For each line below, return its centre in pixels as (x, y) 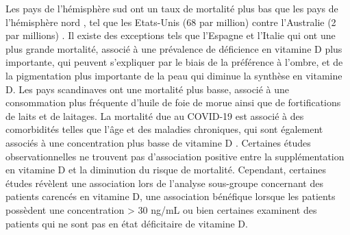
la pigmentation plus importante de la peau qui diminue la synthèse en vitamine (174, 75)
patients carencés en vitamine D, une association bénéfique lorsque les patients (171, 196)
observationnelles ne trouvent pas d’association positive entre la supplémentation (175, 156)
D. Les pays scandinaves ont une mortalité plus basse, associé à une (148, 89)
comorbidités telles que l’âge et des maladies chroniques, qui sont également (164, 129)
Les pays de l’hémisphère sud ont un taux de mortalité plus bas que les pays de (172, 8)
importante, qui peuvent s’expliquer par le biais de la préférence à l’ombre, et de (174, 62)
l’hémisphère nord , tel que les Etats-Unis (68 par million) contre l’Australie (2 (171, 22)
